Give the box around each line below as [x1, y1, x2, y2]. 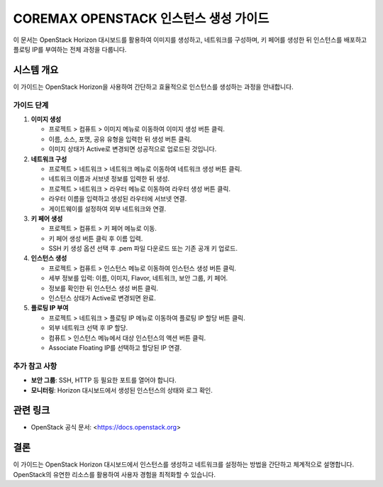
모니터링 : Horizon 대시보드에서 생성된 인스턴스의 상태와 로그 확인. [30, 385, 213, 394]
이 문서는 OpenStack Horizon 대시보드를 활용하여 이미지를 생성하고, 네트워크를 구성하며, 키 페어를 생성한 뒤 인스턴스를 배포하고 [13, 35, 367, 44]
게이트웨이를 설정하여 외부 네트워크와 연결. [48, 204, 167, 213]
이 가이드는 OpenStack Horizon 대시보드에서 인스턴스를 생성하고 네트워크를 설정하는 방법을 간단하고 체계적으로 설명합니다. [13, 460, 355, 469]
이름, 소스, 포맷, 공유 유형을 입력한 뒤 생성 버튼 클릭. [48, 135, 192, 143]
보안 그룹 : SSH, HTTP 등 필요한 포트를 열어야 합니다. [30, 376, 177, 385]
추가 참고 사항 [13, 361, 57, 371]
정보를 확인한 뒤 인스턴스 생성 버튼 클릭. [48, 284, 159, 292]
